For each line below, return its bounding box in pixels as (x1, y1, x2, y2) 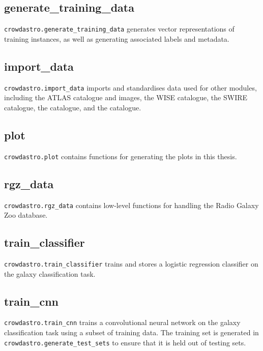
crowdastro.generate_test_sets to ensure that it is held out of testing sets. (4, 337, 246, 347)
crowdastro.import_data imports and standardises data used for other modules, (4, 82, 257, 93)
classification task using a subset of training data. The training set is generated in (4, 327, 259, 338)
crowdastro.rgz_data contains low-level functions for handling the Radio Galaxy (4, 199, 259, 210)
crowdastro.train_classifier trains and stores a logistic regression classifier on (4, 258, 258, 269)
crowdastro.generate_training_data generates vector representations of (4, 23, 235, 34)
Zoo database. (4, 210, 48, 220)
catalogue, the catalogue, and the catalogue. (4, 102, 141, 112)
